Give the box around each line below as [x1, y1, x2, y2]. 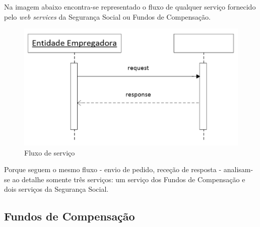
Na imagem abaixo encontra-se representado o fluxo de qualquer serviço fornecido [4, 2, 256, 12]
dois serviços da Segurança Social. [4, 184, 109, 194]
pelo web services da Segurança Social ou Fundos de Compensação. [4, 11, 211, 22]
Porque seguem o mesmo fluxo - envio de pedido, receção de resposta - [4, 164, 222, 175]
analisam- [223, 164, 253, 175]
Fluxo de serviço [24, 147, 75, 158]
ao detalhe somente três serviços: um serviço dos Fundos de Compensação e [12, 174, 245, 184]
